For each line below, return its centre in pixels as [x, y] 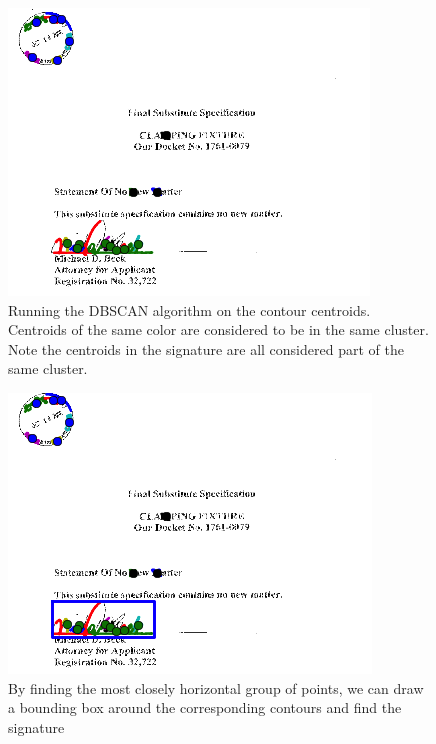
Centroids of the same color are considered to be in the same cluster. [218, 329]
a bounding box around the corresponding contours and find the [205, 707]
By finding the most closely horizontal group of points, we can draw [216, 687]
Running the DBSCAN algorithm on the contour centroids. [189, 309]
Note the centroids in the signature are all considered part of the [206, 348]
